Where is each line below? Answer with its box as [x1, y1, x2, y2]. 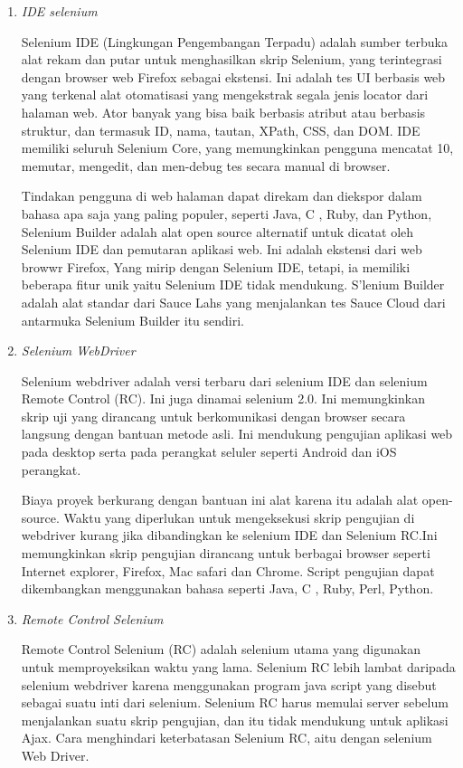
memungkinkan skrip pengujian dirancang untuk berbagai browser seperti [21, 544, 430, 563]
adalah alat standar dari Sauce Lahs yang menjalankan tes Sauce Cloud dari [21, 292, 446, 311]
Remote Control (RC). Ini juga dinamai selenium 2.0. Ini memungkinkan [21, 389, 425, 408]
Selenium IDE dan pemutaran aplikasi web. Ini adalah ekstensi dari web [21, 240, 422, 259]
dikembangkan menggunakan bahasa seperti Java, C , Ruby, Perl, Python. [21, 579, 434, 598]
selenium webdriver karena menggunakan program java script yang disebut [21, 675, 437, 694]
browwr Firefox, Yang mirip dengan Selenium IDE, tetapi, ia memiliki [21, 257, 411, 276]
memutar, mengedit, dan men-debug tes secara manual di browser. [21, 156, 391, 175]
